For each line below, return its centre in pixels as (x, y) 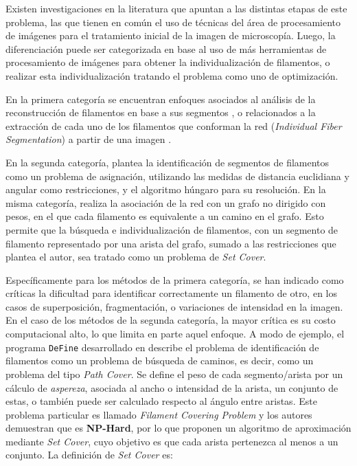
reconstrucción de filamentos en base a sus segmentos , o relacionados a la (161, 112)
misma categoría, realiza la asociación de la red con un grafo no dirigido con (166, 202)
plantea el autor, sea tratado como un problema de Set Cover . (136, 257)
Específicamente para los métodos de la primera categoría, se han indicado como (175, 279)
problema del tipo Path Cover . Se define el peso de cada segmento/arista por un (174, 374)
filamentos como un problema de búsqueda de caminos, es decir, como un (160, 360)
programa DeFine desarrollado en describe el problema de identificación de (162, 347)
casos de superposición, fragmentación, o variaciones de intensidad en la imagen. (174, 306)
